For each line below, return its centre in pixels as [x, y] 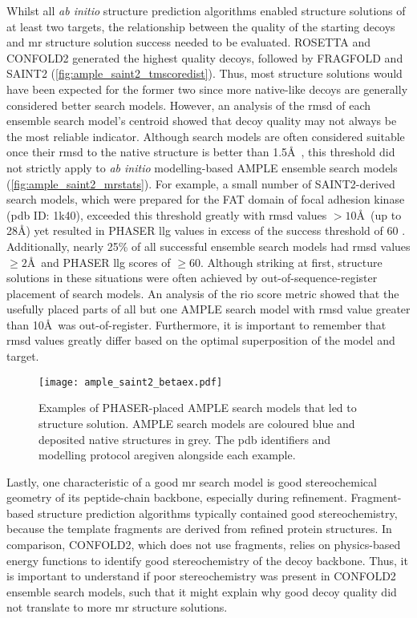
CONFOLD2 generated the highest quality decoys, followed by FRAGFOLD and [205, 57]
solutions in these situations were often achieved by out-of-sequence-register [192, 278]
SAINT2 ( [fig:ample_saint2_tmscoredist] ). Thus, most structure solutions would [204, 73]
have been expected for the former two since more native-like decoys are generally [207, 89]
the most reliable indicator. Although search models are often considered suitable [206, 136]
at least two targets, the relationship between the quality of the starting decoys [201, 26]
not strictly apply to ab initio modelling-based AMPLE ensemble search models [202, 167]
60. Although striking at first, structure [285, 262]
